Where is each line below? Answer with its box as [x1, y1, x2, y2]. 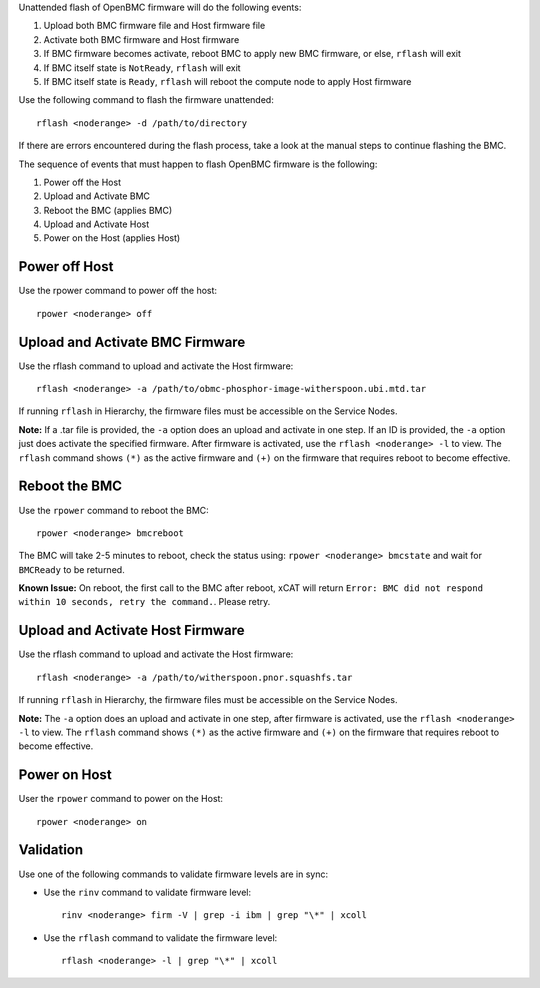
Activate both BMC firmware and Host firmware [43, 33, 240, 45]
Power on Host [18, 766, 112, 784]
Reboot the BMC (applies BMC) [43, 204, 173, 216]
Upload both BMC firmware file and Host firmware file [43, 20, 266, 32]
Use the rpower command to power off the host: [18, 285, 218, 297]
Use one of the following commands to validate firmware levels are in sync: [18, 868, 329, 880]
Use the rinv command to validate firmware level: [43, 886, 252, 898]
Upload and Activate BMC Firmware [18, 333, 246, 350]
